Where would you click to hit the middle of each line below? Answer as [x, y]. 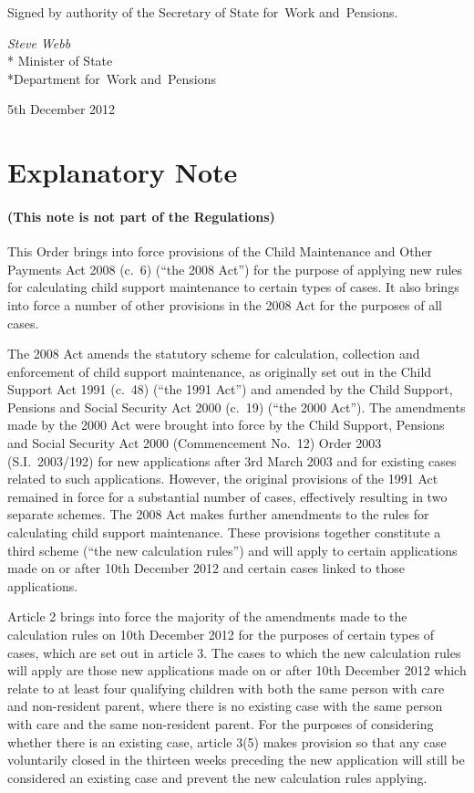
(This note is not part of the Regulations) [141, 216]
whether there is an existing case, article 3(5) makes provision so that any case [227, 741]
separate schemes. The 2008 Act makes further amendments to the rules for [218, 514]
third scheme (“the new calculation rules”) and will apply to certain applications [232, 550]
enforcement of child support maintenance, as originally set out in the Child [220, 371]
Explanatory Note [123, 172]
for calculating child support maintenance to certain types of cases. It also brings [233, 287]
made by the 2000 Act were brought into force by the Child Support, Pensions [226, 425]
